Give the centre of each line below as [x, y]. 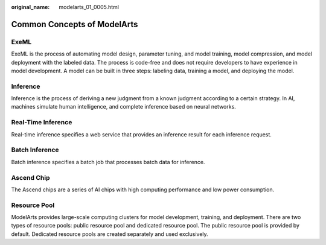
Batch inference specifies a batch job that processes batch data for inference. [108, 162]
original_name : [30, 7]
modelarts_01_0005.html [89, 7]
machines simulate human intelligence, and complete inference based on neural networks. [124, 107]
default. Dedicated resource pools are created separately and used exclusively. [110, 234]
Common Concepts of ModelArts [75, 24]
